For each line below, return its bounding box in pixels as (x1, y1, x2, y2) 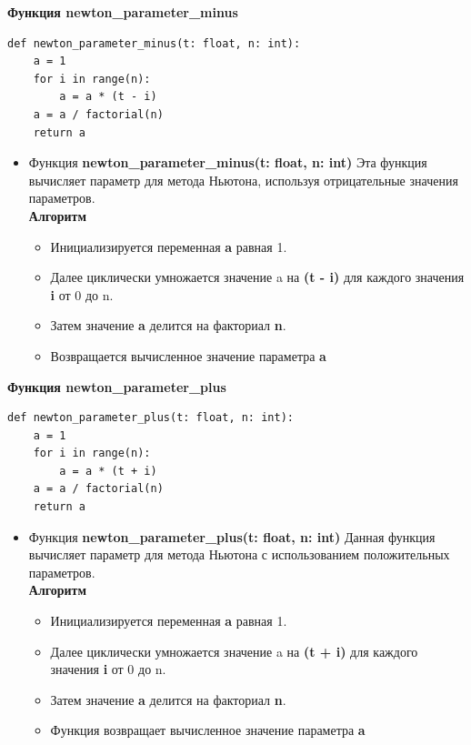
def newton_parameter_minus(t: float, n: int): (7, 36, 301, 50)
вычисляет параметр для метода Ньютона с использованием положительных (28, 545, 450, 564)
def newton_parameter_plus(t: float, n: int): (7, 411, 294, 425)
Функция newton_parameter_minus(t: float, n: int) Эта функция (28, 153, 427, 172)
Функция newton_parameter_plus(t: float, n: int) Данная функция (28, 527, 436, 546)
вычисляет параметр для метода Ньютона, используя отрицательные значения (28, 170, 458, 189)
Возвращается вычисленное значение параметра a (50, 346, 326, 365)
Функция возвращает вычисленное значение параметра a (50, 720, 366, 740)
